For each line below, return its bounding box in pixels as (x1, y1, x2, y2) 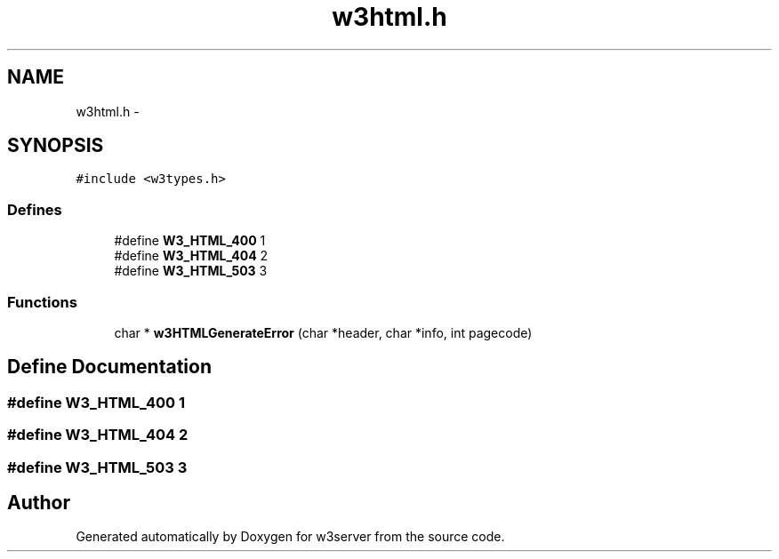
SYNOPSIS (7, 134, 104, 157)
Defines (7, 200, 62, 219)
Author (7, 491, 70, 514)
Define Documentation (7, 355, 212, 379)
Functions (7, 292, 77, 311)
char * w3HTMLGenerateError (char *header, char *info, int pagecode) (114, 324, 533, 340)
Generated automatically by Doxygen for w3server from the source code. (76, 529, 505, 545)
